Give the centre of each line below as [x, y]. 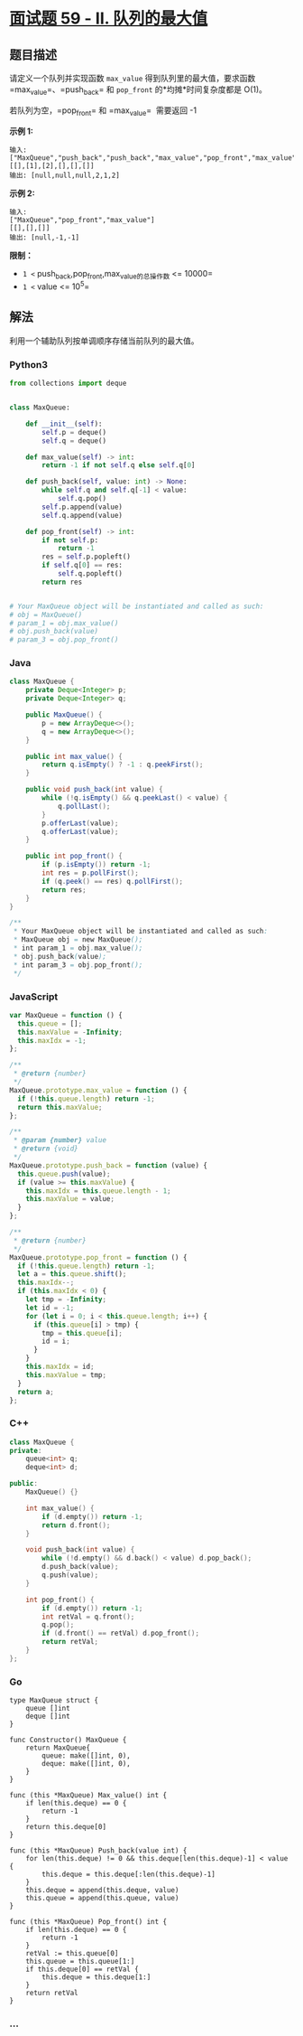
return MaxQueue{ [58, 1748]
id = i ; [56, 1342]
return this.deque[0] [66, 1827]
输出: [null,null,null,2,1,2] [64, 175]
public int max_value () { [74, 756]
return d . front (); [76, 1525]
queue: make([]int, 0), [86, 1756]
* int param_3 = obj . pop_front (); [78, 965]
